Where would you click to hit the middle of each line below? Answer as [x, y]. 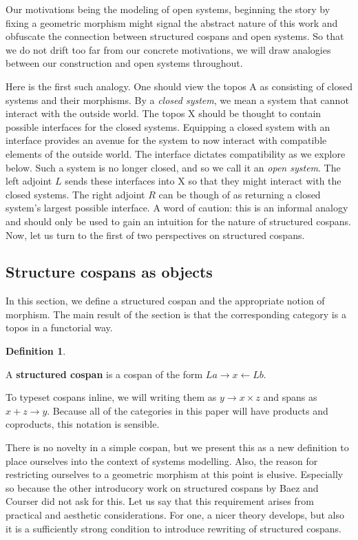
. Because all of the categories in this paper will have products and [188, 410]
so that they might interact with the [265, 181]
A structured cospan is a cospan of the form [104, 374]
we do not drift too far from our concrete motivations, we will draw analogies [168, 49]
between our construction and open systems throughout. [124, 63]
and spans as [290, 397]
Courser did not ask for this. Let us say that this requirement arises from [160, 501]
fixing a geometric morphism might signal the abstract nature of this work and [172, 22]
